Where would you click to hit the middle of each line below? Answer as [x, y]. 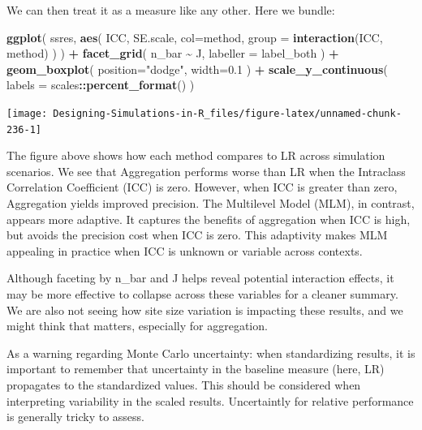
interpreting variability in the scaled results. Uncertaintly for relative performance [210, 400]
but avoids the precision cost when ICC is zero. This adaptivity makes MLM [197, 235]
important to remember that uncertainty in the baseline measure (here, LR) [196, 369]
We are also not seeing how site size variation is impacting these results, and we [205, 310]
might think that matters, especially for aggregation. [137, 326]
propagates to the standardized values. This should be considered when [184, 385]
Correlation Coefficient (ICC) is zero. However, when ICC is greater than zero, [202, 187]
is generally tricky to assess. [75, 417]
